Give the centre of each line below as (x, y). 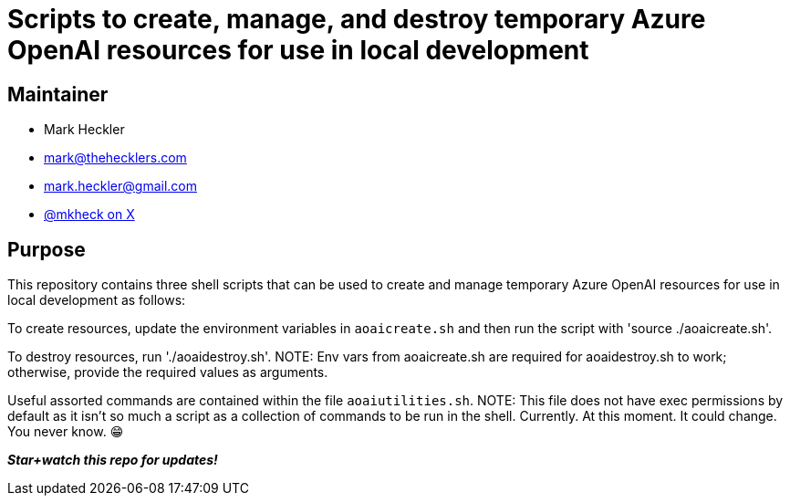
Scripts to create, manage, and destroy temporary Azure (357, 19)
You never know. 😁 (66, 432)
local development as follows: (97, 300)
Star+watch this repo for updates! (113, 460)
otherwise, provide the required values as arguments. (168, 372)
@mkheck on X (89, 215)
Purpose (47, 249)
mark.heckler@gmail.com (120, 186)
